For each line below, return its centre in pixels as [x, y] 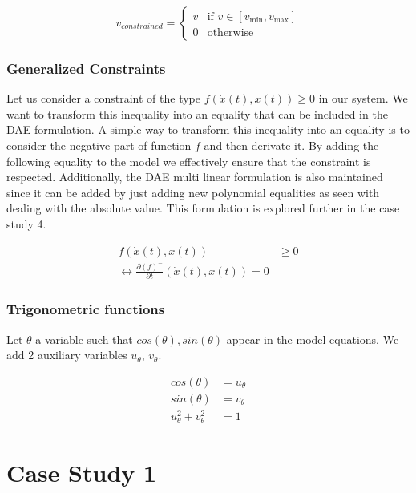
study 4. [26, 223]
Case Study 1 [82, 473]
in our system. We [363, 98]
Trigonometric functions [86, 309]
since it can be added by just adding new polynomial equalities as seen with [193, 192]
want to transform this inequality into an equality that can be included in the [197, 113]
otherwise [230, 33]
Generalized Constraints [86, 68]
